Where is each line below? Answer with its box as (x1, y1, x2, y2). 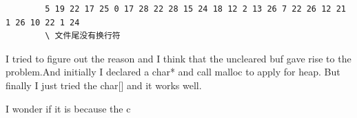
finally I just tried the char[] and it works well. (6, 78, 202, 92)
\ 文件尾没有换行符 (45, 31, 121, 41)
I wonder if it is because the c (6, 101, 131, 115)
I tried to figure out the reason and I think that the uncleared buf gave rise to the (6, 51, 351, 65)
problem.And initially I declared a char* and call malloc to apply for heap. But (6, 64, 340, 79)
